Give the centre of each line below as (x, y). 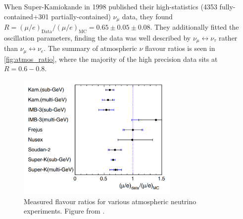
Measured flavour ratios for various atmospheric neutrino (110, 201)
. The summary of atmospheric (90, 48)
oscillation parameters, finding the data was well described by (97, 37)
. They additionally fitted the (194, 27)
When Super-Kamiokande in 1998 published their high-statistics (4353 (111, 6)
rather (228, 37)
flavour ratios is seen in (180, 48)
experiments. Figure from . (64, 211)
